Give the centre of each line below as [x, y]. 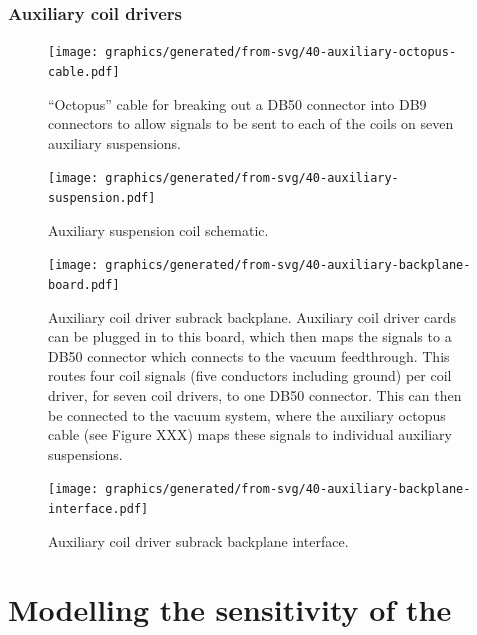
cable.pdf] [84, 71]
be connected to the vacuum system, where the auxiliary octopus [247, 414]
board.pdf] [84, 284]
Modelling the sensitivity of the [230, 609]
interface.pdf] [98, 508]
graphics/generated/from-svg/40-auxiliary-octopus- [281, 52]
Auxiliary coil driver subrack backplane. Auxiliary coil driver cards [252, 316]
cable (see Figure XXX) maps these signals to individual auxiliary [250, 434]
